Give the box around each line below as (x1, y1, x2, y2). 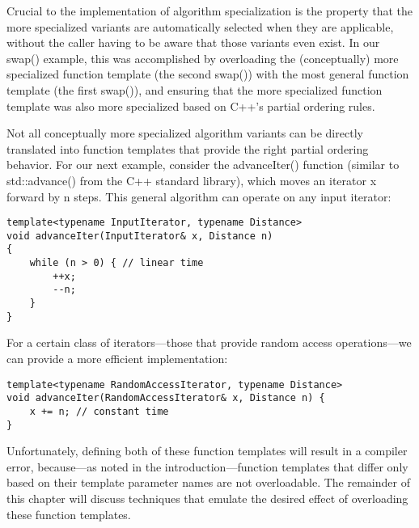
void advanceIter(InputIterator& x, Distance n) (6, 230, 273, 242)
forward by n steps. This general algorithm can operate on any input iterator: (6, 188, 391, 205)
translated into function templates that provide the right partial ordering (6, 140, 369, 157)
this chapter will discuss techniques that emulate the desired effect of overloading (6, 489, 408, 506)
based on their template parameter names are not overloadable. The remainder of (6, 474, 410, 491)
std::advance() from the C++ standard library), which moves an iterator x (6, 171, 377, 188)
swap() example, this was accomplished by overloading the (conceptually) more (6, 49, 399, 66)
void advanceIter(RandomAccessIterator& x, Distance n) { (6, 392, 325, 404)
